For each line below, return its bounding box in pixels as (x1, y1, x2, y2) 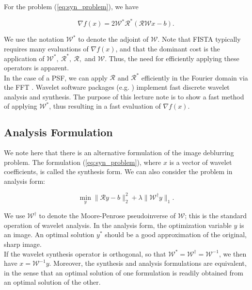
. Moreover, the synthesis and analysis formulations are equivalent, (49, 258, 247, 268)
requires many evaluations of (4, 43, 89, 53)
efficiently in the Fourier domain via (141, 72, 248, 82)
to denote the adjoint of (78, 34, 149, 44)
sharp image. (4, 239, 42, 249)
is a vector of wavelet (169, 157, 232, 167)
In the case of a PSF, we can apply (4, 72, 108, 82)
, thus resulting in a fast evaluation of (49, 101, 161, 111)
